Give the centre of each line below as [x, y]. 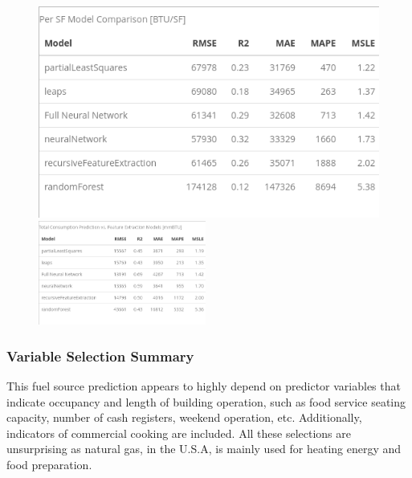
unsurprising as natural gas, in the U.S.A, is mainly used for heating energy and [204, 449]
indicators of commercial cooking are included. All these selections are [179, 433]
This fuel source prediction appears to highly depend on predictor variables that [204, 386]
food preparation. [49, 465]
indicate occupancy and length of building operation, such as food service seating [206, 401]
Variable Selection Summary [100, 355]
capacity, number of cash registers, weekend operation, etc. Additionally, [184, 417]
